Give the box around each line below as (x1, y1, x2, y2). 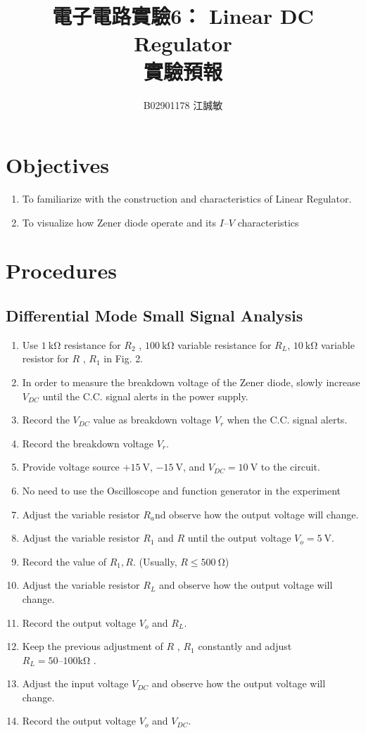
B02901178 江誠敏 (143, 97, 223, 112)
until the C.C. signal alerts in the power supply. (42, 388, 248, 403)
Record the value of (22, 554, 107, 568)
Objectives (6, 151, 109, 179)
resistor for (22, 351, 69, 366)
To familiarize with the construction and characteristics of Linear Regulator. (22, 191, 352, 206)
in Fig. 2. (103, 351, 144, 366)
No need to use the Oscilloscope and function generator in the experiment (22, 483, 341, 497)
